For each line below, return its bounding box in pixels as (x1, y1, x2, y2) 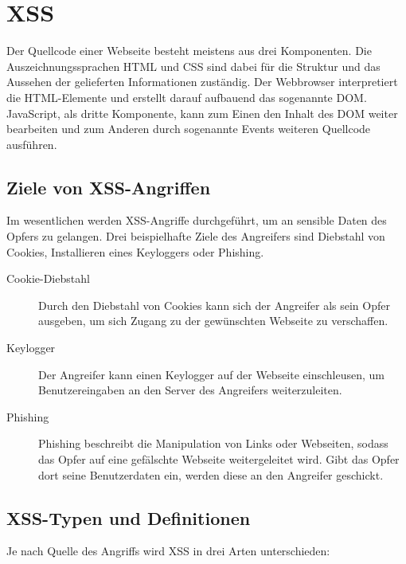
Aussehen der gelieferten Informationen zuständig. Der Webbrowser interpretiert (6, 73, 398, 90)
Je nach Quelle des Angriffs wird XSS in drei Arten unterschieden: (6, 542, 330, 559)
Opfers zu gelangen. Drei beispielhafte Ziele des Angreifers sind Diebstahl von (6, 228, 385, 245)
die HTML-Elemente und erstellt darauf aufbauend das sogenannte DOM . (6, 88, 367, 105)
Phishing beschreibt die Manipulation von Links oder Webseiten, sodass (38, 435, 388, 452)
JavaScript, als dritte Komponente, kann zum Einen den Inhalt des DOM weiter (6, 104, 398, 121)
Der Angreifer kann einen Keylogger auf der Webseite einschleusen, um (38, 366, 385, 382)
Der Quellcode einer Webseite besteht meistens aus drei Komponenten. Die (6, 42, 372, 59)
